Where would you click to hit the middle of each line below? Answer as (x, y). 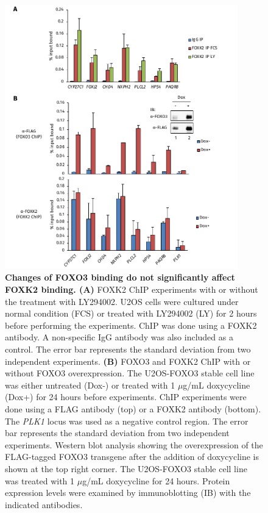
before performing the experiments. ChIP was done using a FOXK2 (131, 325)
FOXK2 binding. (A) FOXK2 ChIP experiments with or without (132, 289)
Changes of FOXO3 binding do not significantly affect (120, 277)
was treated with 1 (40, 480)
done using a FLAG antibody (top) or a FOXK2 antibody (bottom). (133, 408)
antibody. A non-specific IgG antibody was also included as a (119, 337)
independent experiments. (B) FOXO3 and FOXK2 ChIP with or (128, 361)
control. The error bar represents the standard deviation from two (128, 349)
